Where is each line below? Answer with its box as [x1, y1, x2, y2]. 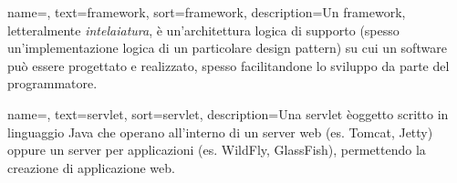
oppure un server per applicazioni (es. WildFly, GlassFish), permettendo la [7, 140, 426, 159]
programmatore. [7, 74, 98, 93]
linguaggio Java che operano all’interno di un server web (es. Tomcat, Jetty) [7, 122, 433, 141]
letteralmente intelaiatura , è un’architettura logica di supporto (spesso [7, 20, 400, 39]
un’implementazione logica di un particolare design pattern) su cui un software [7, 38, 447, 57]
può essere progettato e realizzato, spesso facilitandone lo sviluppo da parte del [7, 56, 450, 75]
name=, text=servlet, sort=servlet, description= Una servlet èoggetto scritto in [7, 104, 449, 123]
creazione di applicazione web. [7, 158, 175, 177]
